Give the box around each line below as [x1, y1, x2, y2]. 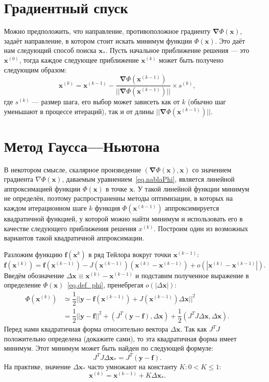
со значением [192, 164, 232, 174]
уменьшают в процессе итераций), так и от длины [4, 106, 154, 116]
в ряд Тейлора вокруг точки [88, 249, 171, 259]
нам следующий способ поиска [4, 45, 97, 55]
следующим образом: [4, 64, 67, 74]
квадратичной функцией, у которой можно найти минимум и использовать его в [4, 214, 243, 224]
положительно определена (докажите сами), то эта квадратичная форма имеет [4, 333, 237, 343]
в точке [105, 183, 127, 193]
